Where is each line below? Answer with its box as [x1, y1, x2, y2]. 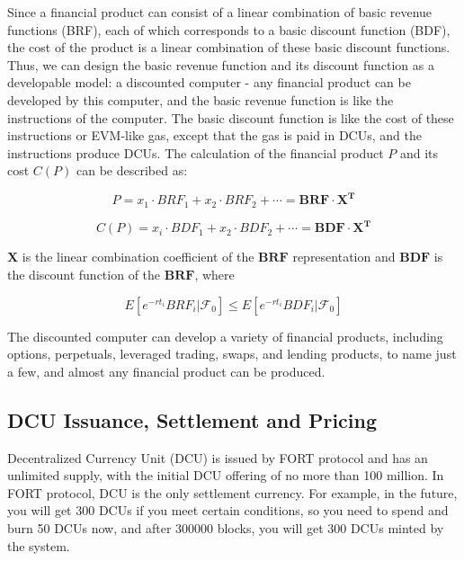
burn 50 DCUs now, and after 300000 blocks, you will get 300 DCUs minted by [7, 518, 444, 537]
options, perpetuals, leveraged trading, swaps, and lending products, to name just [7, 344, 457, 363]
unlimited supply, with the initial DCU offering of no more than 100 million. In [7, 466, 444, 485]
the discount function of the [7, 264, 161, 283]
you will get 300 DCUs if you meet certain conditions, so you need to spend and [7, 501, 449, 520]
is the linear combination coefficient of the [22, 247, 254, 266]
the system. [7, 536, 70, 555]
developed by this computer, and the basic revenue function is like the [7, 90, 394, 109]
